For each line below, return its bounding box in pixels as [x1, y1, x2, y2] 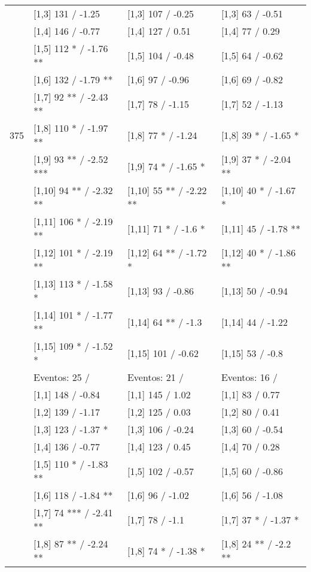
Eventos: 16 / [221, 370, 278, 384]
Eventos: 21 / [127, 370, 184, 384]
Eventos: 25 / [33, 370, 90, 384]
